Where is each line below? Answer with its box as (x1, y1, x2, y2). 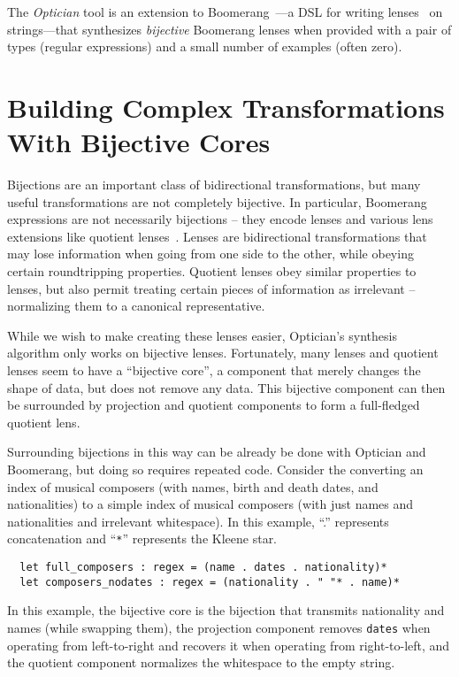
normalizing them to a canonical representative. (7, 296, 265, 315)
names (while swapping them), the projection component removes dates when (7, 618, 431, 636)
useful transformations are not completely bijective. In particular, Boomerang (7, 192, 427, 211)
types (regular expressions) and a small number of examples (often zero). (7, 37, 402, 56)
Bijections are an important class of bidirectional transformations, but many (7, 175, 421, 194)
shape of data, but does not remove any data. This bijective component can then (7, 378, 446, 396)
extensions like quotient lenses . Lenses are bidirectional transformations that (7, 227, 427, 245)
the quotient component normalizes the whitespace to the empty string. (7, 653, 395, 672)
